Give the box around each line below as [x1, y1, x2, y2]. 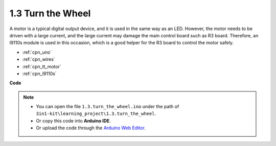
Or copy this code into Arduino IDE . [36, 117, 111, 124]
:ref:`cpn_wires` [22, 56, 56, 62]
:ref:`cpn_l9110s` [22, 70, 57, 77]
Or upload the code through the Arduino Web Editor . [36, 125, 146, 131]
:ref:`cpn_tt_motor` [22, 63, 61, 69]
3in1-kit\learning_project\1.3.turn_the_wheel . [36, 110, 156, 117]
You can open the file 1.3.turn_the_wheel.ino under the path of [36, 104, 179, 110]
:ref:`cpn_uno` [22, 49, 52, 55]
